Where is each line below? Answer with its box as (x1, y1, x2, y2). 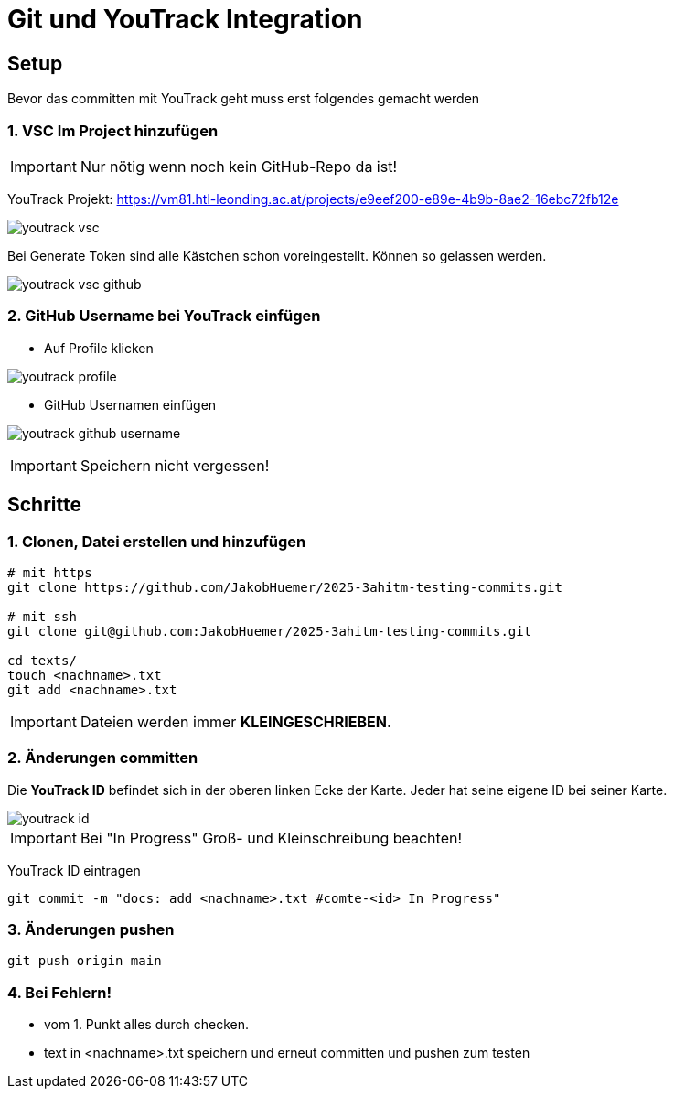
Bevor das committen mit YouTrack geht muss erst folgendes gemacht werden (7, 91, 480, 107)
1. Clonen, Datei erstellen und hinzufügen (7, 532, 306, 551)
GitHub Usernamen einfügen (44, 396, 217, 413)
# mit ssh (7, 608, 77, 624)
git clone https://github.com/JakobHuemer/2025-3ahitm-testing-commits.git (7, 579, 562, 595)
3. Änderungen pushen (7, 920, 175, 940)
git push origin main (7, 953, 162, 969)
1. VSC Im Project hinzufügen (7, 121, 219, 140)
